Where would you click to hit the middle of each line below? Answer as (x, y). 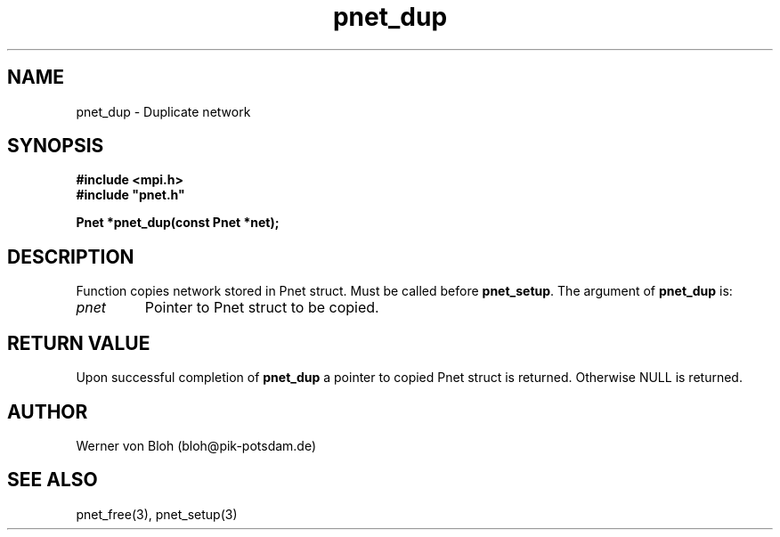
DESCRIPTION (71, 256)
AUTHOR (48, 411)
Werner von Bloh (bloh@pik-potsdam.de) (196, 445)
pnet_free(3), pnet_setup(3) (157, 514)
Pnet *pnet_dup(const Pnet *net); (178, 223)
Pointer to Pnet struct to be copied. (262, 308)
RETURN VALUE (79, 343)
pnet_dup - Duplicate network (163, 111)
